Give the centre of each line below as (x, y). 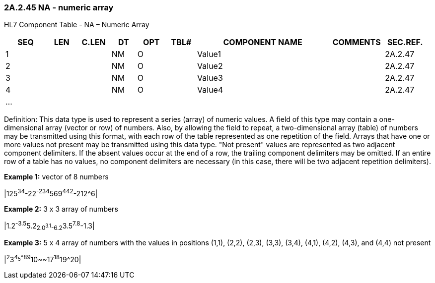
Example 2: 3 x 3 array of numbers (61, 209)
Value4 (210, 90)
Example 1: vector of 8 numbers (56, 177)
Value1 (209, 54)
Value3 (210, 78)
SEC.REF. (405, 42)
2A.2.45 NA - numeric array (59, 7)
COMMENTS (357, 42)
